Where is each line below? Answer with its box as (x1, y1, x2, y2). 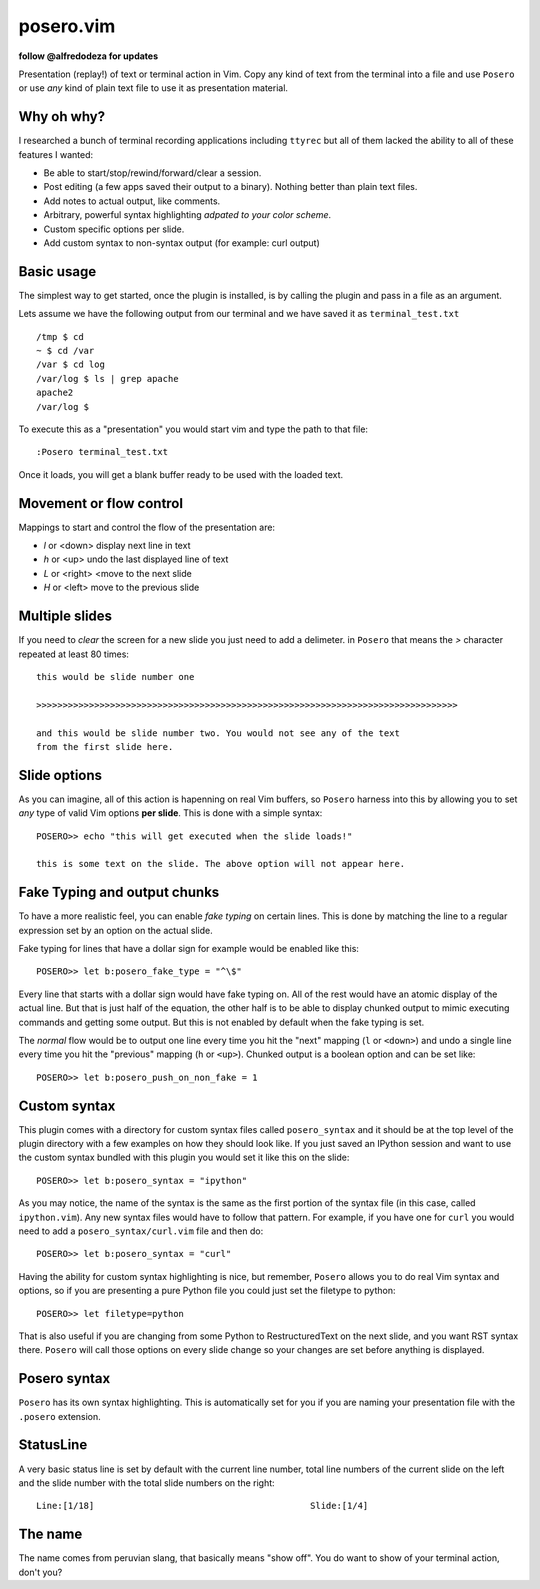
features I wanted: (18, 148, 94, 160)
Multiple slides (18, 608, 113, 625)
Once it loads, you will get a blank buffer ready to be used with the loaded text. (18, 468, 344, 480)
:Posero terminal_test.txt (36, 446, 169, 458)
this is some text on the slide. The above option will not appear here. (36, 858, 406, 870)
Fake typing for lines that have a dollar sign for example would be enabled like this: (18, 943, 360, 955)
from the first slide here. (36, 741, 174, 752)
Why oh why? (18, 108, 106, 125)
